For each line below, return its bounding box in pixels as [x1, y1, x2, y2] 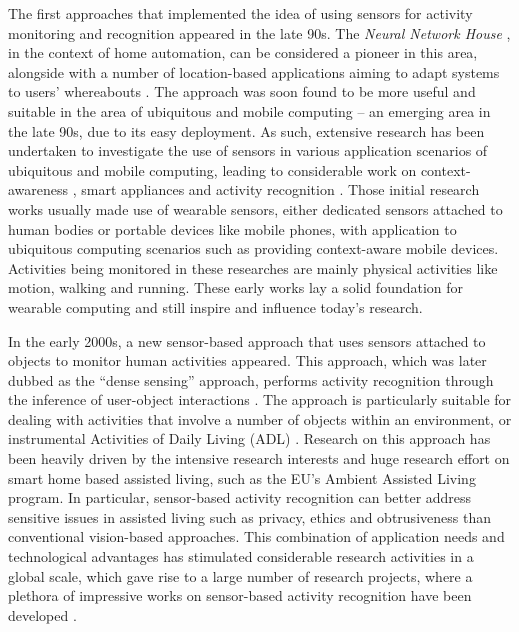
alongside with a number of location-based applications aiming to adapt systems [8, 61, 500, 82]
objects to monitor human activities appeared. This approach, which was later [8, 350, 487, 371]
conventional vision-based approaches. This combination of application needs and [8, 526, 505, 547]
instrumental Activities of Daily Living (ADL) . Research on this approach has [8, 428, 491, 449]
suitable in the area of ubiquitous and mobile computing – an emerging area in [8, 100, 491, 121]
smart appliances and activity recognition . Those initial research [81, 179, 480, 200]
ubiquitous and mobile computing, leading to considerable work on [8, 159, 417, 180]
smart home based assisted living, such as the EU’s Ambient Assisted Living [8, 467, 476, 488]
